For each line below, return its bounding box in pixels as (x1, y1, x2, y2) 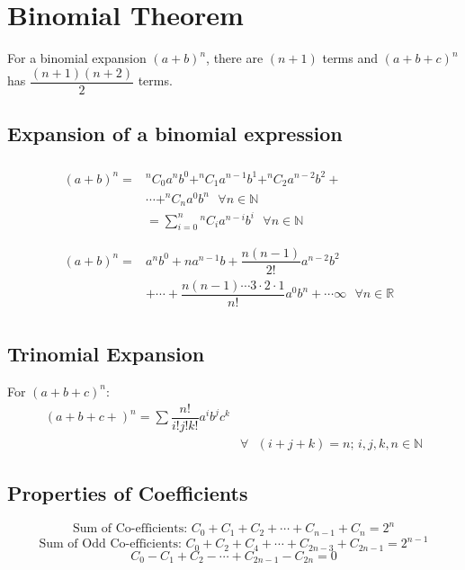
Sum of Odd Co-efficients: (39, 538, 182, 551)
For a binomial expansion (7, 49, 147, 67)
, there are (206, 49, 264, 67)
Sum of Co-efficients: (72, 522, 188, 536)
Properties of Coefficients (7, 479, 248, 507)
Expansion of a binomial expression (7, 120, 343, 147)
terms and (322, 49, 379, 67)
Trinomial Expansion (7, 340, 205, 368)
